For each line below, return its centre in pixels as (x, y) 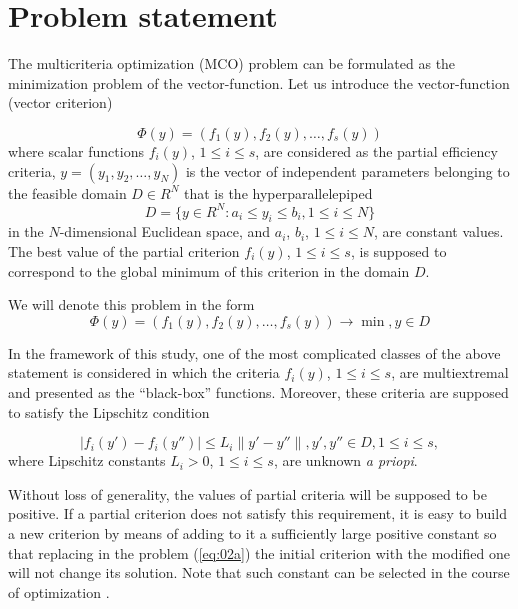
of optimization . (59, 591)
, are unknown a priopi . (345, 460)
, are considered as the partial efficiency (376, 150)
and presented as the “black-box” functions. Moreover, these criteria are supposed (258, 391)
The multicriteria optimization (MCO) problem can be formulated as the (232, 63)
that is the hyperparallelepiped (278, 192)
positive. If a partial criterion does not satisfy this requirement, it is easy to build (257, 513)
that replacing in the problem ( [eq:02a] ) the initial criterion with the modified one (259, 552)
